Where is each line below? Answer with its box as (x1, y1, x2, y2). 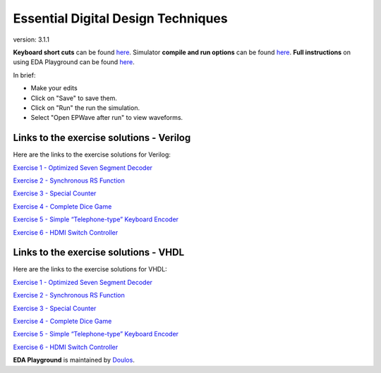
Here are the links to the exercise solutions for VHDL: (13, 265, 167, 274)
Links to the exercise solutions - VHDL (13, 247, 185, 259)
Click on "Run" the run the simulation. (30, 103, 140, 112)
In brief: (13, 71, 36, 79)
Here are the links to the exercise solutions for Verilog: (13, 150, 171, 159)
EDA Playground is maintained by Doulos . (13, 356, 135, 365)
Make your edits (30, 84, 78, 92)
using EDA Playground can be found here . (13, 58, 135, 66)
